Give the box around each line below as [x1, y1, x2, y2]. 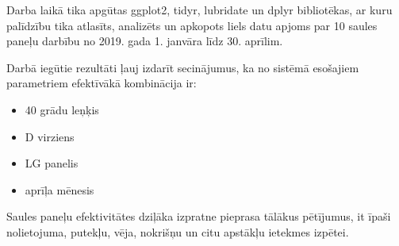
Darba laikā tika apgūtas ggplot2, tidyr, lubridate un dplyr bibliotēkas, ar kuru [6, 2, 393, 17]
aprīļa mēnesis [25, 181, 94, 198]
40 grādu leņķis [25, 101, 99, 117]
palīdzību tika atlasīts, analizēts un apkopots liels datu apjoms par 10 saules [6, 17, 378, 33]
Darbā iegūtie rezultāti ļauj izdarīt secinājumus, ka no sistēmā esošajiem [6, 59, 359, 75]
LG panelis [25, 155, 79, 171]
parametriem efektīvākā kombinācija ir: [6, 75, 197, 91]
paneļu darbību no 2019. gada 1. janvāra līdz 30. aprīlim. [6, 33, 283, 49]
